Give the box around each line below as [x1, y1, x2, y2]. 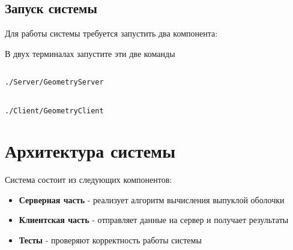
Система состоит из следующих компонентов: [5, 173, 172, 186]
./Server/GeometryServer [5, 78, 104, 87]
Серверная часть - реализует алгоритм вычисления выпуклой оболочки [19, 193, 285, 206]
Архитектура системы [5, 138, 176, 163]
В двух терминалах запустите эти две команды [5, 47, 175, 59]
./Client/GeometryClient [5, 107, 104, 116]
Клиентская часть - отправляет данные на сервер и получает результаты [19, 213, 289, 226]
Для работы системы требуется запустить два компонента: [5, 27, 218, 40]
